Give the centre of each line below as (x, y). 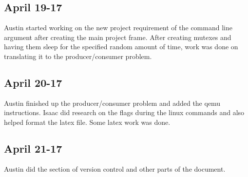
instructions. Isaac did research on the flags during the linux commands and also (124, 112)
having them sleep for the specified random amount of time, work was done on (121, 47)
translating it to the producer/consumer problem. (78, 56)
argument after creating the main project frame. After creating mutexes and (118, 37)
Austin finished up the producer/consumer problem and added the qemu (112, 103)
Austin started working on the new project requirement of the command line (118, 28)
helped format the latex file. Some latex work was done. (87, 122)
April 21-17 (33, 148)
